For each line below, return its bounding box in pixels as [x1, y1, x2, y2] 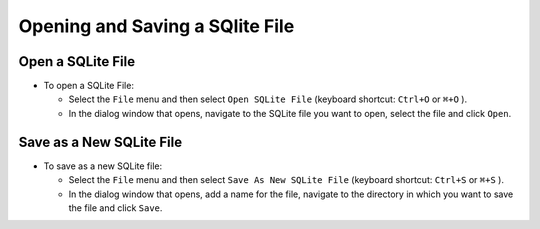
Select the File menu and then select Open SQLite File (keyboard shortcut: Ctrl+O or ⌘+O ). [68, 93, 468, 105]
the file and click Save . [68, 201, 163, 214]
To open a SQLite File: [43, 80, 135, 92]
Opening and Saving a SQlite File [18, 15, 295, 37]
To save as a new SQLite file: [43, 160, 163, 172]
